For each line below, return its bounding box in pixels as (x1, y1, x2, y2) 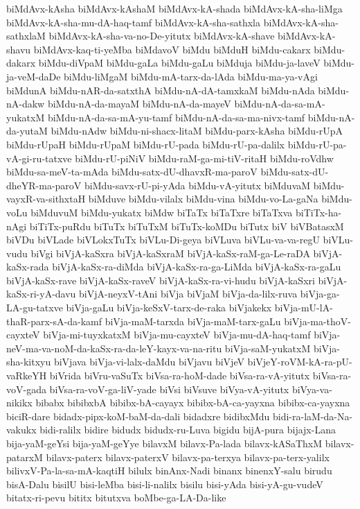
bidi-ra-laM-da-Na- (272, 408, 353, 423)
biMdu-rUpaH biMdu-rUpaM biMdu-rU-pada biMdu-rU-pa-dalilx (6, 137, 285, 151)
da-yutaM (6, 123, 48, 138)
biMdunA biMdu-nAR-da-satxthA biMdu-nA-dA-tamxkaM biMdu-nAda (6, 83, 315, 97)
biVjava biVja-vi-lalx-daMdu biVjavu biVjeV (53, 354, 244, 369)
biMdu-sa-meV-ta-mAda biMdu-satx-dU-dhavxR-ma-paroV (6, 164, 258, 179)
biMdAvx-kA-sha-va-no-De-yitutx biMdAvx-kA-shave (48, 28, 275, 43)
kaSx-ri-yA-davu (6, 286, 76, 301)
